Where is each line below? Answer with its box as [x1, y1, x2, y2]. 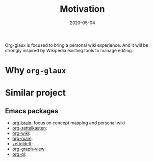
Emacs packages [5, 107, 59, 115]
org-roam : [12, 135, 33, 141]
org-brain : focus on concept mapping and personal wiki [12, 120, 125, 126]
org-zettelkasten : [12, 125, 48, 131]
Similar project [5, 87, 66, 98]
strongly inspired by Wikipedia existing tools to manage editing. [5, 47, 133, 53]
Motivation [59, 3, 105, 15]
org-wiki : [12, 130, 31, 136]
